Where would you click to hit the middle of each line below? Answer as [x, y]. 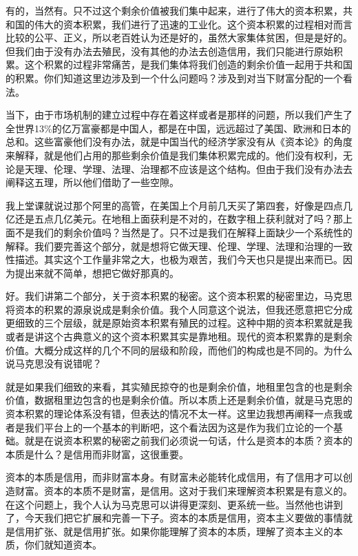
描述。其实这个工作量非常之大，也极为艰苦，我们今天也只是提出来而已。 [179, 259]
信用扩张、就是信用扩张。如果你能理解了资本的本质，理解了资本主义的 [174, 531]
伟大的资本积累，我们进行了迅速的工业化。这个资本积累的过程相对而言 [193, 24]
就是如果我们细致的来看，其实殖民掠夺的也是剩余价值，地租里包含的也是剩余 [179, 386]
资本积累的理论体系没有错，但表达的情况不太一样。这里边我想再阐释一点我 [174, 414]
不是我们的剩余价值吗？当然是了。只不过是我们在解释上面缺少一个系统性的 [183, 232]
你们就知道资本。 [63, 545]
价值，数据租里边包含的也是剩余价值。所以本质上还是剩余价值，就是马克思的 [179, 400]
